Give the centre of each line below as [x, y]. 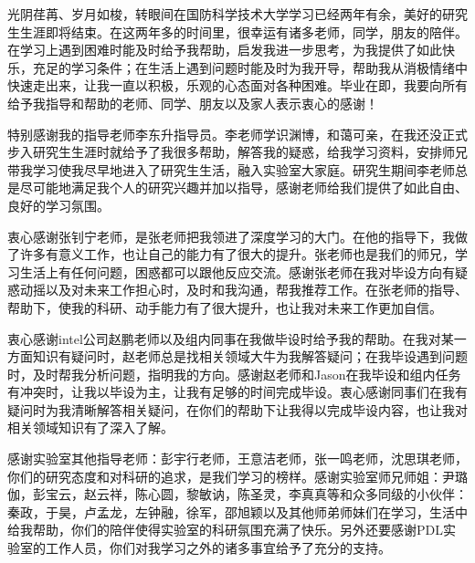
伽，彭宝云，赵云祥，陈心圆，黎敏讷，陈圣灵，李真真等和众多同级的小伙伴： [237, 494]
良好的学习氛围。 [58, 205]
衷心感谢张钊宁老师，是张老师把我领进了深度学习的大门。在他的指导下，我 [231, 236]
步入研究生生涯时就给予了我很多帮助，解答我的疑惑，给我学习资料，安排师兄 [237, 152]
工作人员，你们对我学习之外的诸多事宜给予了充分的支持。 [218, 548]
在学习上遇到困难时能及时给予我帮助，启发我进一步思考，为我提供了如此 [225, 50]
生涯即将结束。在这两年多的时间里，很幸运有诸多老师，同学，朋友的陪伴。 [243, 31]
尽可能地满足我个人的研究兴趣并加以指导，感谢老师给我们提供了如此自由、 [243, 188]
